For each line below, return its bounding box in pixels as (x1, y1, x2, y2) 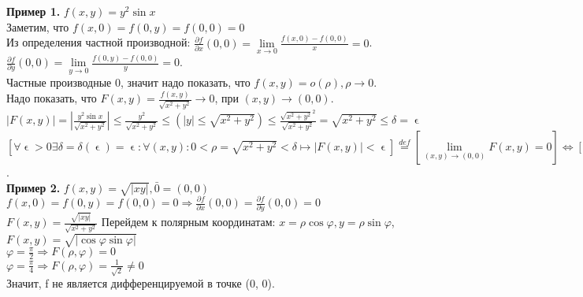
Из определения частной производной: (6, 34, 191, 50)
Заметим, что (6, 18, 69, 35)
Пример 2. (6, 179, 61, 195)
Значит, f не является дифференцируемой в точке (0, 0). (6, 275, 275, 291)
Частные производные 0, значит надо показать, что (6, 74, 251, 91)
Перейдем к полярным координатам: (101, 213, 276, 230)
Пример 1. (6, 3, 61, 19)
